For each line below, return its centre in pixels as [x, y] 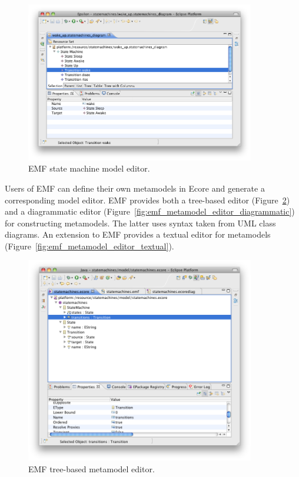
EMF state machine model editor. [89, 168]
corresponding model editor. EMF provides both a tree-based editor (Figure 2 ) [147, 200]
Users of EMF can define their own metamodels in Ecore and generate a [135, 188]
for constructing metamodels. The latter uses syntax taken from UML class [140, 223]
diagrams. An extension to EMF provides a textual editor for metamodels [138, 234]
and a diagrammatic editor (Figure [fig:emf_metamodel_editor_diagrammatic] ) [150, 211]
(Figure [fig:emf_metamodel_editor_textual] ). [89, 246]
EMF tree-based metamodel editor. [92, 468]
